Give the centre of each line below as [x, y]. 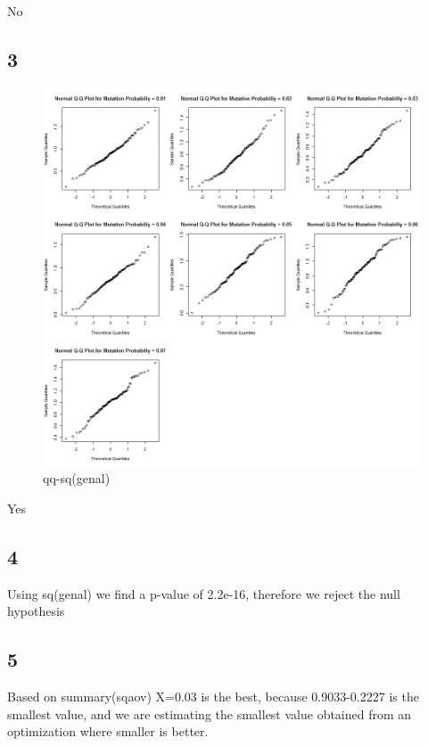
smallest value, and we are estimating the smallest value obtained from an [210, 713]
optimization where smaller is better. [108, 731]
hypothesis [36, 611]
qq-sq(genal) [77, 478]
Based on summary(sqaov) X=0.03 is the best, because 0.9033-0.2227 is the [213, 697]
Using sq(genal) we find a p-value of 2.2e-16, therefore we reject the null [204, 593]
